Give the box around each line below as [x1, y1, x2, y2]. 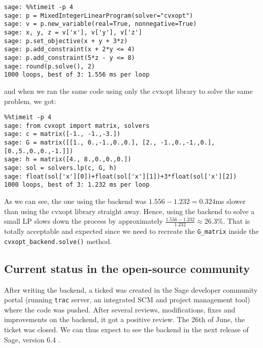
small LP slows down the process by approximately [4, 216, 163, 226]
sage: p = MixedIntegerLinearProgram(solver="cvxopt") [4, 12, 193, 19]
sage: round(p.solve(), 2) [4, 62, 95, 70]
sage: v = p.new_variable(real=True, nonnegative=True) [4, 20, 197, 28]
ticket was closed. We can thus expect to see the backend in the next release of [4, 324, 249, 334]
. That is [223, 216, 250, 226]
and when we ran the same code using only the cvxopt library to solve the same [4, 85, 253, 96]
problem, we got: [4, 95, 56, 106]
